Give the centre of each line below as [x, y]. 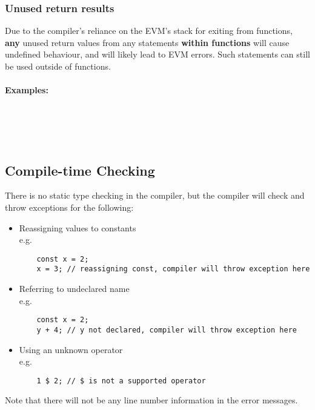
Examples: [27, 90]
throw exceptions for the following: [69, 207]
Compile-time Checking [80, 170]
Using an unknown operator [71, 349]
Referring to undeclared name [74, 289]
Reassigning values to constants [78, 227]
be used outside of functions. [58, 66]
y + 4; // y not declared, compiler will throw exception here [167, 330]
